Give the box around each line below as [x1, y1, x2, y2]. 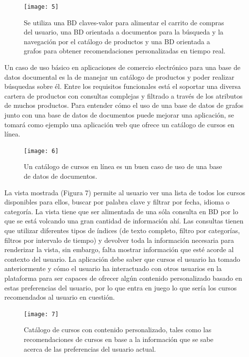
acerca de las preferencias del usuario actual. [24, 343, 156, 354]
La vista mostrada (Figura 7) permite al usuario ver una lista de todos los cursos [4, 187, 245, 197]
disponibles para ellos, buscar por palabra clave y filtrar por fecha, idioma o [4, 197, 230, 207]
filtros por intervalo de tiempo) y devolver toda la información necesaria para [4, 235, 234, 245]
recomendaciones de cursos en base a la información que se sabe [24, 334, 214, 344]
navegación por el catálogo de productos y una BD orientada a [24, 36, 210, 46]
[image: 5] [24, 3, 59, 10]
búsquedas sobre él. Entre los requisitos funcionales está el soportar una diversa [4, 81, 241, 91]
